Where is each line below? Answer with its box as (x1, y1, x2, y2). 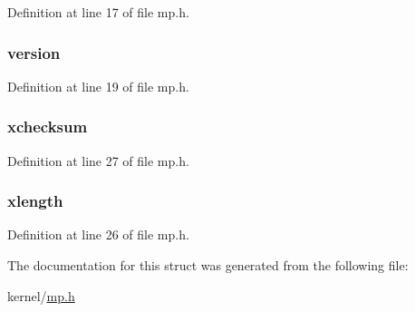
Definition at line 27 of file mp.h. (7, 151, 189, 170)
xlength (7, 190, 63, 212)
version (7, 41, 61, 63)
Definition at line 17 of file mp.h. (7, 3, 189, 21)
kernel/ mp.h (7, 286, 75, 305)
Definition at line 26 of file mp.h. (7, 225, 189, 244)
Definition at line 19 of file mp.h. (7, 76, 189, 95)
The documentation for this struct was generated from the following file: (7, 256, 409, 275)
